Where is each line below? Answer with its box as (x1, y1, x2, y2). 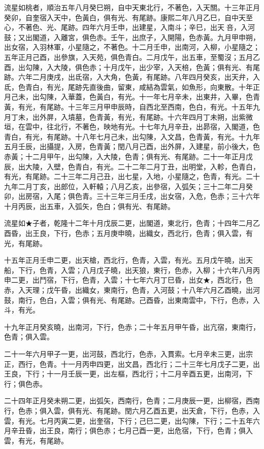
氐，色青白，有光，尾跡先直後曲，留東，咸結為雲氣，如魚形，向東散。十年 (4, 81, 253, 92)
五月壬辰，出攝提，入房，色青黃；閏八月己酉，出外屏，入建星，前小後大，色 (4, 141, 260, 152)
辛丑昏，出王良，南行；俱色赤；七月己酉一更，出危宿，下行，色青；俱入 (11, 425, 253, 436)
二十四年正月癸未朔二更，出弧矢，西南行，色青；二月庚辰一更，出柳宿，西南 (4, 395, 260, 406)
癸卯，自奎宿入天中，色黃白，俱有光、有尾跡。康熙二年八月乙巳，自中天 (4, 12, 246, 22)
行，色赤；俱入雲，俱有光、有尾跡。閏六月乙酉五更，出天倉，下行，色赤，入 (4, 405, 260, 416)
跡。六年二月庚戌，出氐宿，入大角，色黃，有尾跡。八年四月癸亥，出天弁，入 (4, 72, 260, 82)
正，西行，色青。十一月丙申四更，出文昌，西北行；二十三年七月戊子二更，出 (4, 358, 260, 369)
